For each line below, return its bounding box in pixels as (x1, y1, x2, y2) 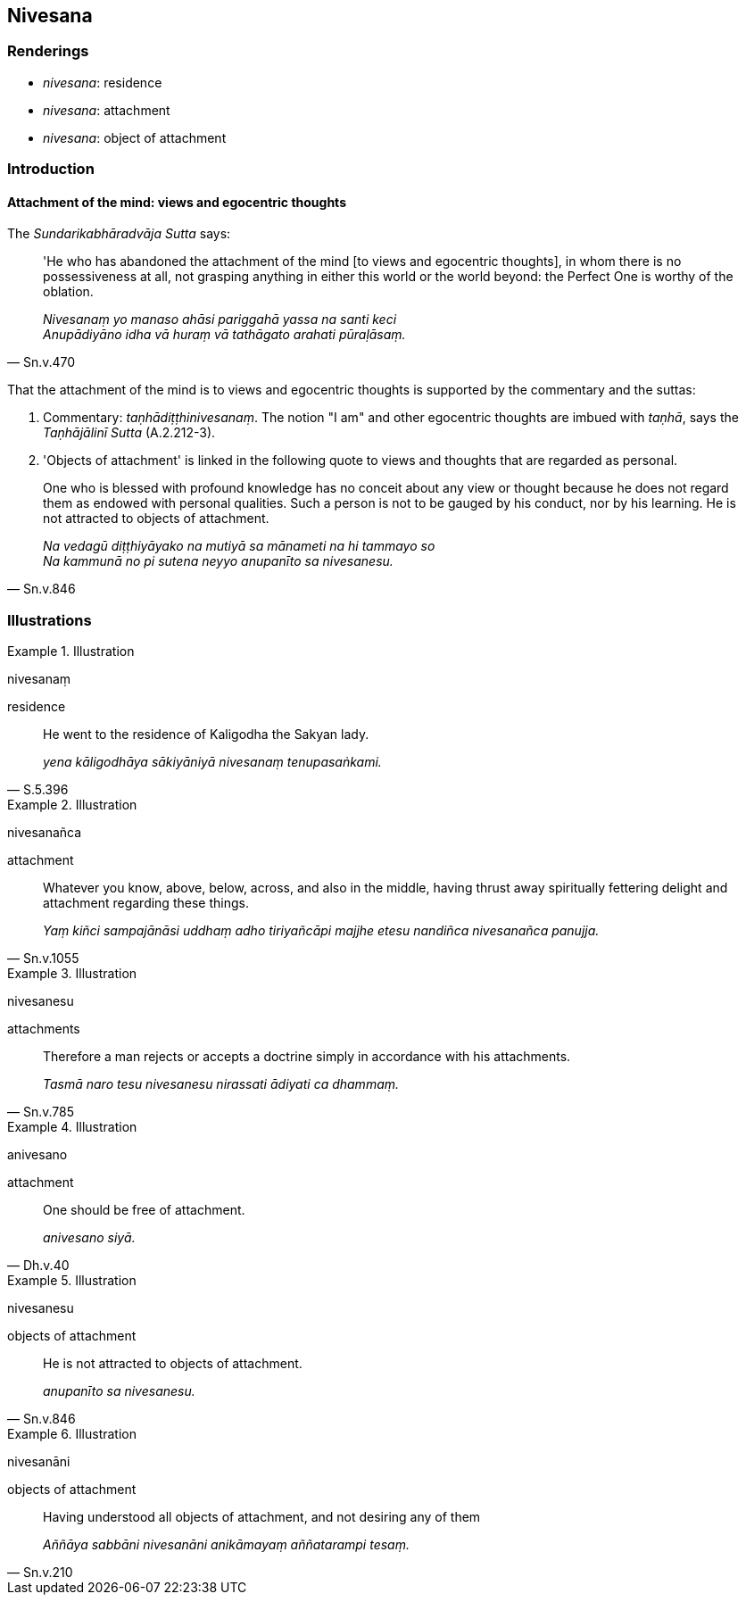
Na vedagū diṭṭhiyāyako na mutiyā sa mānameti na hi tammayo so (43, 538, 435, 554)
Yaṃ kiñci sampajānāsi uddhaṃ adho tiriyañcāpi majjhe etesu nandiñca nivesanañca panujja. (43, 923, 600, 939)
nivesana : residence (43, 74, 162, 90)
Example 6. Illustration (7, 1426, 137, 1442)
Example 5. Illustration (7, 1273, 137, 1289)
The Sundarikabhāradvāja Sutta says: (7, 226, 231, 242)
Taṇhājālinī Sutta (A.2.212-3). (43, 425, 216, 441)
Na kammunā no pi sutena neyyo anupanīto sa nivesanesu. (43, 553, 394, 569)
